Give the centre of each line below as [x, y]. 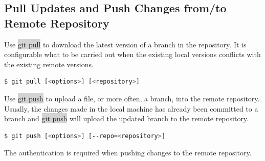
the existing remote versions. [49, 64]
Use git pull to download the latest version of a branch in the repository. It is [125, 44]
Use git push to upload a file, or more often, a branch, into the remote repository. [132, 98]
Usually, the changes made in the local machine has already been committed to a [131, 108]
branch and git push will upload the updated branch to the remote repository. [126, 118]
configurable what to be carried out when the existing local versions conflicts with [132, 54]
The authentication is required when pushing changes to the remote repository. [128, 153]
